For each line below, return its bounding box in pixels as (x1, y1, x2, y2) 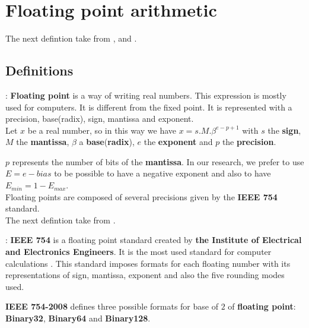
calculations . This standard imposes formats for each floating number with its (5, 257, 291, 269)
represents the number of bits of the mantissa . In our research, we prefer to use (12, 155, 304, 168)
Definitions (5, 61, 74, 80)
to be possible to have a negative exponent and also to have (54, 167, 271, 179)
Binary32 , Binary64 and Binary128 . (5, 312, 151, 324)
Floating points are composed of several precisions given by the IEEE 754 (5, 190, 278, 203)
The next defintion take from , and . (5, 32, 137, 45)
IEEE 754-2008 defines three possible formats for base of (5, 300, 218, 313)
